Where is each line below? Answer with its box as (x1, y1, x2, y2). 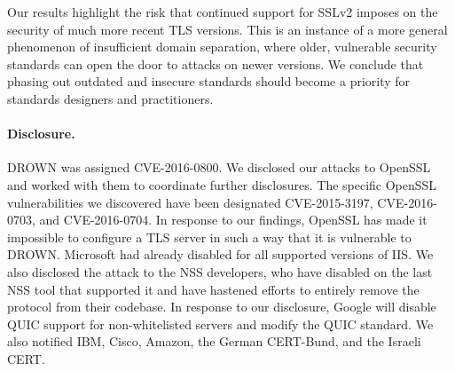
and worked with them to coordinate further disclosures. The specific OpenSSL (7, 175, 437, 193)
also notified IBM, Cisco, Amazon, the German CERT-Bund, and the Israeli (7, 332, 421, 351)
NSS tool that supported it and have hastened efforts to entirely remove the (7, 280, 420, 298)
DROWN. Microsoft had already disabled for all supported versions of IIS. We (7, 245, 434, 264)
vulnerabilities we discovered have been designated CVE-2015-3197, (7, 193, 373, 211)
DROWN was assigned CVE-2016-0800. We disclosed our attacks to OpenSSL (7, 158, 431, 177)
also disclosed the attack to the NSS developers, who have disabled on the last (7, 262, 433, 280)
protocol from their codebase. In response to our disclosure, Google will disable (7, 297, 436, 316)
